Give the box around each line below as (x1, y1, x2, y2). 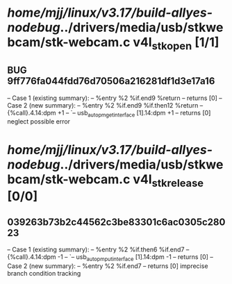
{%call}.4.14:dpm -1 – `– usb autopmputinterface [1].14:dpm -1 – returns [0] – (7, 252, 213, 262)
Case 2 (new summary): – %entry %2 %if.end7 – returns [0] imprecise (7, 262, 208, 270)
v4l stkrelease (133, 172, 204, 190)
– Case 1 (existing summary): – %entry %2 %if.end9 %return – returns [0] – (7, 94, 222, 102)
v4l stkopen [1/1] (133, 35, 219, 53)
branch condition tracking (7, 269, 81, 277)
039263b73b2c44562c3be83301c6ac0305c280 (7, 216, 226, 228)
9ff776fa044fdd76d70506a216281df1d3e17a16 (7, 75, 215, 87)
